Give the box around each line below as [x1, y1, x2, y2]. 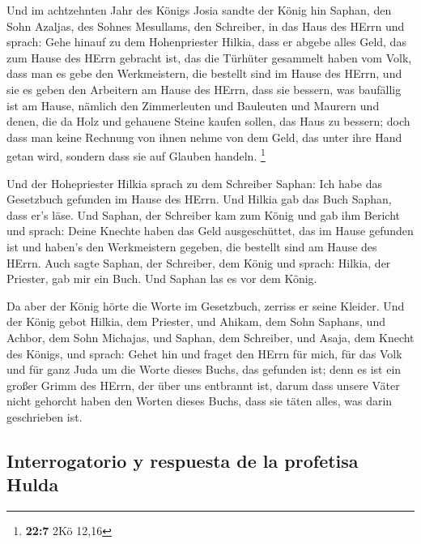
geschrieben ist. [6, 408, 83, 425]
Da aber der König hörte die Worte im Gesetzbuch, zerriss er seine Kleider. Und [6, 297, 405, 314]
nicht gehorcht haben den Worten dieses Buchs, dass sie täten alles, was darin [6, 392, 393, 409]
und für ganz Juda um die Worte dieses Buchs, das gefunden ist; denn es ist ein [6, 361, 402, 378]
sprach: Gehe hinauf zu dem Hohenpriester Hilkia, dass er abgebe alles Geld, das [6, 33, 406, 50]
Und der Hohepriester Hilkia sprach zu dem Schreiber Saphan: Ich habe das [6, 174, 383, 191]
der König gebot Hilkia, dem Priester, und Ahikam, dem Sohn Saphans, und [6, 313, 385, 330]
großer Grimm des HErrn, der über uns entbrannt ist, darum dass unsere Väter [6, 376, 400, 393]
